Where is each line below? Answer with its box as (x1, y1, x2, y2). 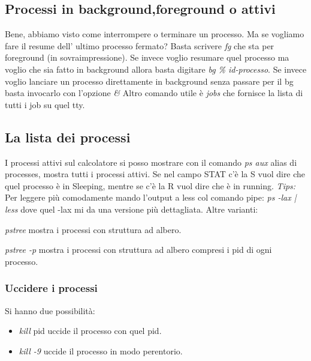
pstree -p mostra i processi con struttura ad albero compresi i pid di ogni (5, 243, 272, 256)
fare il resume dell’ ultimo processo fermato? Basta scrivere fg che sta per (5, 39, 274, 52)
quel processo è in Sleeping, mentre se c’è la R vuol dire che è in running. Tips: (5, 179, 296, 192)
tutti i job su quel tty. (5, 98, 85, 111)
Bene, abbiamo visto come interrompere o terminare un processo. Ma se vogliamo (5, 28, 304, 40)
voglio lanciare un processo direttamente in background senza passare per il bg (5, 74, 294, 87)
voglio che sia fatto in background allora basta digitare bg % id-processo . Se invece (5, 62, 307, 75)
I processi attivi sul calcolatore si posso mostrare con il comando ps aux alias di (5, 156, 297, 168)
